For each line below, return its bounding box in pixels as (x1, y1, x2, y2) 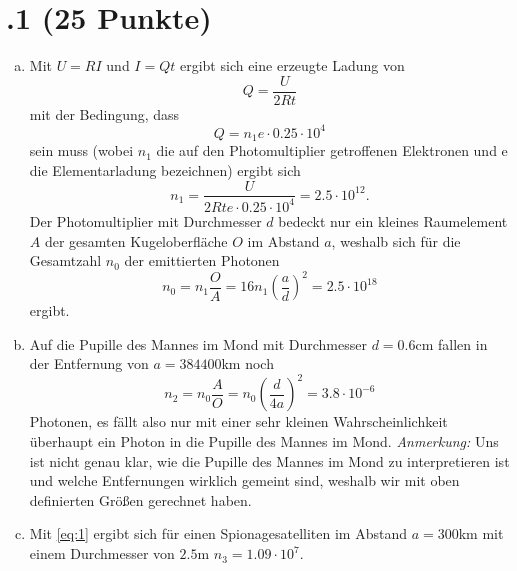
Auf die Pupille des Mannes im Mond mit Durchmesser (29, 333, 367, 354)
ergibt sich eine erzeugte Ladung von (179, 55, 405, 76)
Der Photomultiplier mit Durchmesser (29, 210, 262, 231)
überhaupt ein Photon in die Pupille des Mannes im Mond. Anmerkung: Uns (29, 431, 499, 452)
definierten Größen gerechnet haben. (29, 489, 252, 510)
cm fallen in (415, 333, 488, 354)
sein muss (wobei (29, 140, 134, 161)
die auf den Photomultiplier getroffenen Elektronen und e (156, 140, 508, 161)
